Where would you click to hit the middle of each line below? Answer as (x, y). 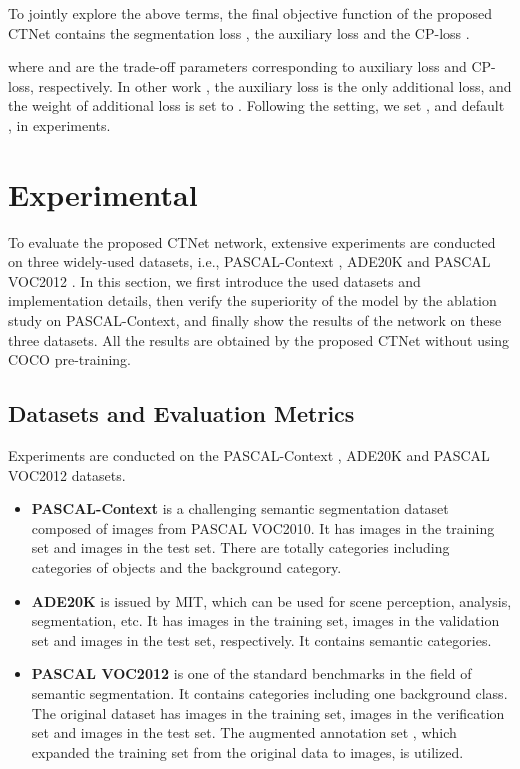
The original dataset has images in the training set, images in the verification (268, 712)
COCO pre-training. (69, 359)
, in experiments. (59, 124)
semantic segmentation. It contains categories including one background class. (269, 692)
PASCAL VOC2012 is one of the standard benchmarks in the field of (251, 673)
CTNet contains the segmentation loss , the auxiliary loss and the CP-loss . (239, 32)
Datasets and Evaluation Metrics (181, 413)
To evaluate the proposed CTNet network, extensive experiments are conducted (252, 241)
